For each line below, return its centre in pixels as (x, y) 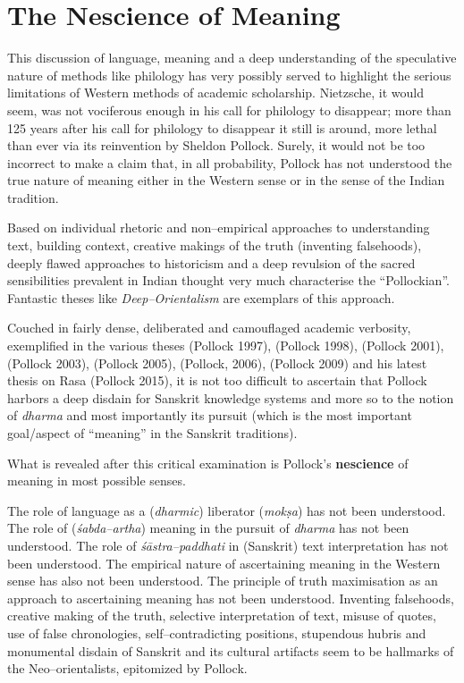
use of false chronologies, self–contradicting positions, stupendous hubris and (217, 632)
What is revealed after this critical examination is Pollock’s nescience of (208, 463)
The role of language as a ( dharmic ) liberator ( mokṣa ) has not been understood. (227, 510)
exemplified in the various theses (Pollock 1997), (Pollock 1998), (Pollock (207, 346)
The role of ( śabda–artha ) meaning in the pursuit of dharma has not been (208, 528)
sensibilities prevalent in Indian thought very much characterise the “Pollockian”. (228, 280)
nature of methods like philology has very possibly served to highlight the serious (229, 75)
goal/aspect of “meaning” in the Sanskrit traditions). (152, 433)
